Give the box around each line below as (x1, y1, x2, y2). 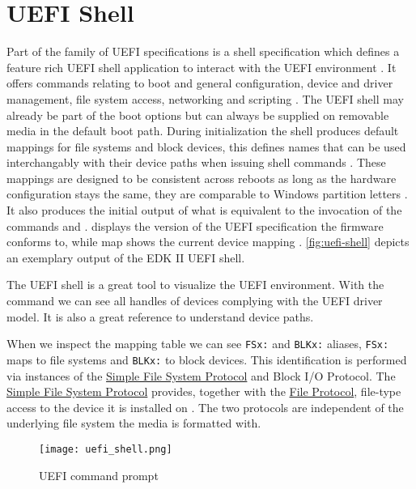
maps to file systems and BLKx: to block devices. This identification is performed (6, 351, 407, 368)
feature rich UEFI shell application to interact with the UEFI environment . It (6, 58, 397, 75)
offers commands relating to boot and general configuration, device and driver (6, 74, 393, 91)
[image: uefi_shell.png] (39, 443, 172, 455)
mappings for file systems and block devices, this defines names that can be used (6, 138, 406, 155)
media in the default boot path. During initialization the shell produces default (6, 122, 399, 139)
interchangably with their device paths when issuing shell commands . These (6, 154, 386, 171)
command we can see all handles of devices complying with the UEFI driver (6, 292, 383, 309)
